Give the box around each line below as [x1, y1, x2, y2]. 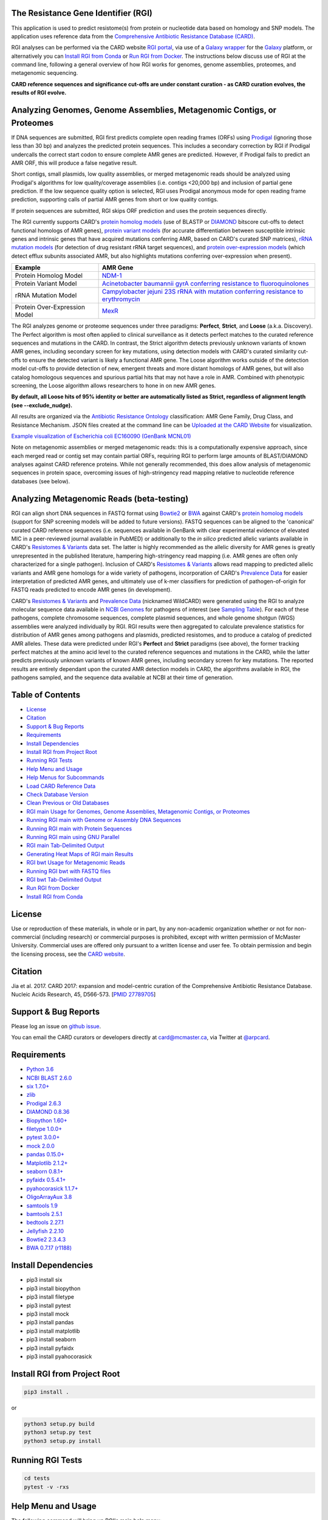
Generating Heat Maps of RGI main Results [26, 850, 134, 857]
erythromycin [101, 295, 140, 303]
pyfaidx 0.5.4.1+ [26, 1176, 66, 1184]
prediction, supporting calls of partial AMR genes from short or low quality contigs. [11, 196, 219, 203]
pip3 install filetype [26, 1293, 74, 1301]
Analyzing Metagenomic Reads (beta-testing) [11, 493, 189, 504]
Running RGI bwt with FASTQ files [26, 867, 111, 875]
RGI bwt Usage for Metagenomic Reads [26, 859, 126, 866]
